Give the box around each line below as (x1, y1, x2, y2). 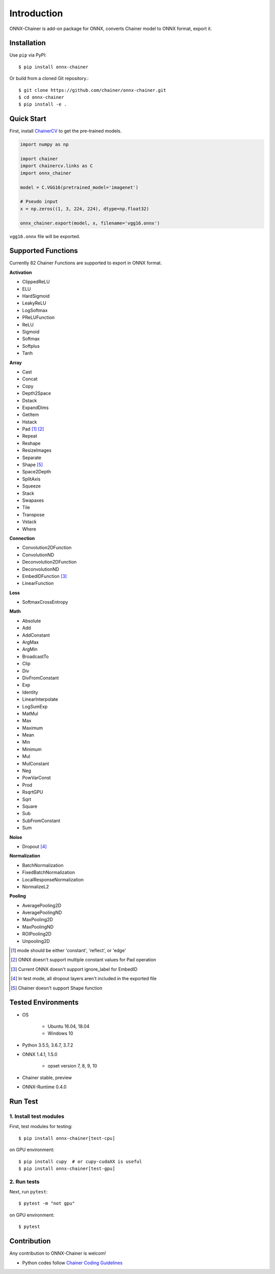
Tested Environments (9, 998, 79, 1007)
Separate (22, 454, 42, 461)
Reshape (22, 440, 41, 446)
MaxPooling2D (22, 916, 53, 923)
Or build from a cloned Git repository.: (9, 75, 89, 82)
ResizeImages (22, 447, 52, 453)
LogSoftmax (22, 307, 48, 313)
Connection (9, 535, 35, 541)
